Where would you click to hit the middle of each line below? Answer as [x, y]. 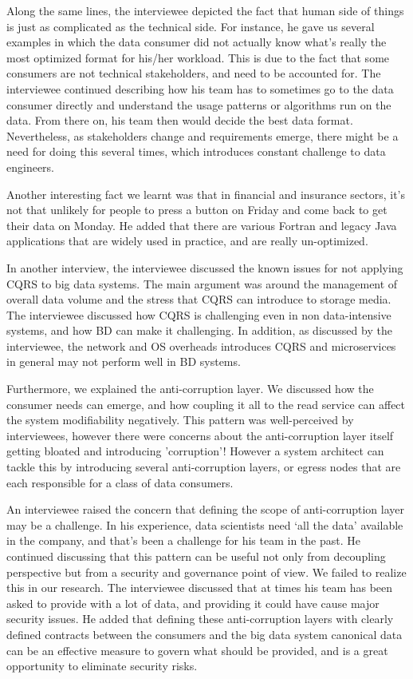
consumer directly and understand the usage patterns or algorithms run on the [199, 104]
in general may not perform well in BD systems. [124, 361]
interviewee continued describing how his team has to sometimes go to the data [200, 88]
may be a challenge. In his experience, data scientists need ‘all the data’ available [205, 524]
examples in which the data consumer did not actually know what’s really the [197, 42]
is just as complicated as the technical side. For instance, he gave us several [191, 26]
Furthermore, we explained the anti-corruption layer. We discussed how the [190, 389]
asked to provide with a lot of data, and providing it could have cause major [193, 603]
